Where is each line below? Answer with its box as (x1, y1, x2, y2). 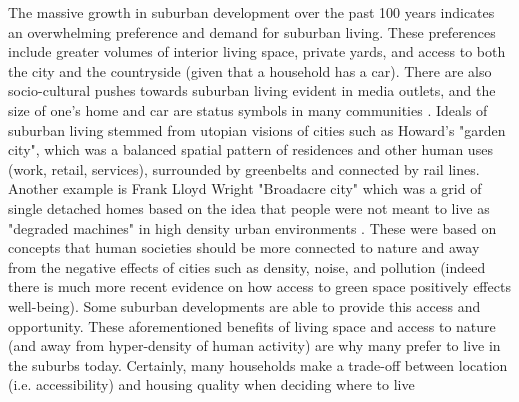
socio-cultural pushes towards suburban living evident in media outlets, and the (8, 80, 496, 101)
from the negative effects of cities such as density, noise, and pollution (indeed (8, 256, 486, 277)
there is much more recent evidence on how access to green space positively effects (8, 276, 511, 297)
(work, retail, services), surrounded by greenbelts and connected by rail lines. (8, 158, 480, 179)
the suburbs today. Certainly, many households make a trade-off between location (8, 354, 508, 375)
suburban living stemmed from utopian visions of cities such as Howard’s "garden (8, 119, 506, 140)
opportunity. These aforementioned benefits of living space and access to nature (8, 315, 496, 336)
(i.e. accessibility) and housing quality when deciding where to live (8, 374, 415, 395)
